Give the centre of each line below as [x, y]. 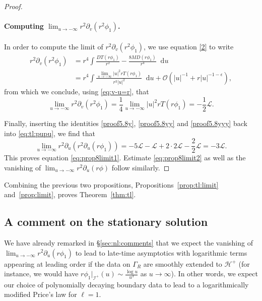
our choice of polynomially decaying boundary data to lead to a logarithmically [126, 284]
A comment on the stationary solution [106, 222]
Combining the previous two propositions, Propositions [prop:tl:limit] [111, 184]
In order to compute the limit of [54, 46]
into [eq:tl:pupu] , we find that [50, 133]
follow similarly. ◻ [141, 167]
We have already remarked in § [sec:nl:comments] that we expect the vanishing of [128, 242]
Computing [24, 26]
